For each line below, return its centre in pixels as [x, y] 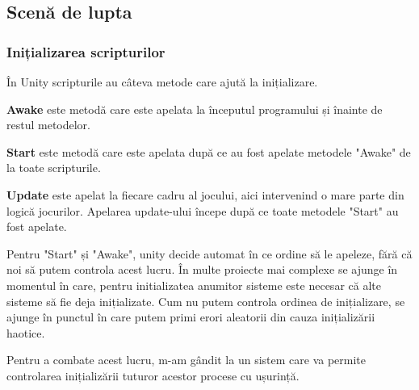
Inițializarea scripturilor [86, 51]
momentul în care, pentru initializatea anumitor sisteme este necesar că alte [194, 285]
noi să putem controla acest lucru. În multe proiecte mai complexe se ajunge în [202, 269]
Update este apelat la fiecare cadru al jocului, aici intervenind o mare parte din [205, 194]
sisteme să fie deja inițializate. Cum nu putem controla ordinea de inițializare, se [206, 301]
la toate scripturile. [54, 168]
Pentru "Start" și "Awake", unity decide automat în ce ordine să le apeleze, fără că [209, 253]
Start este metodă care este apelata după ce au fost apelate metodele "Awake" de [209, 151]
